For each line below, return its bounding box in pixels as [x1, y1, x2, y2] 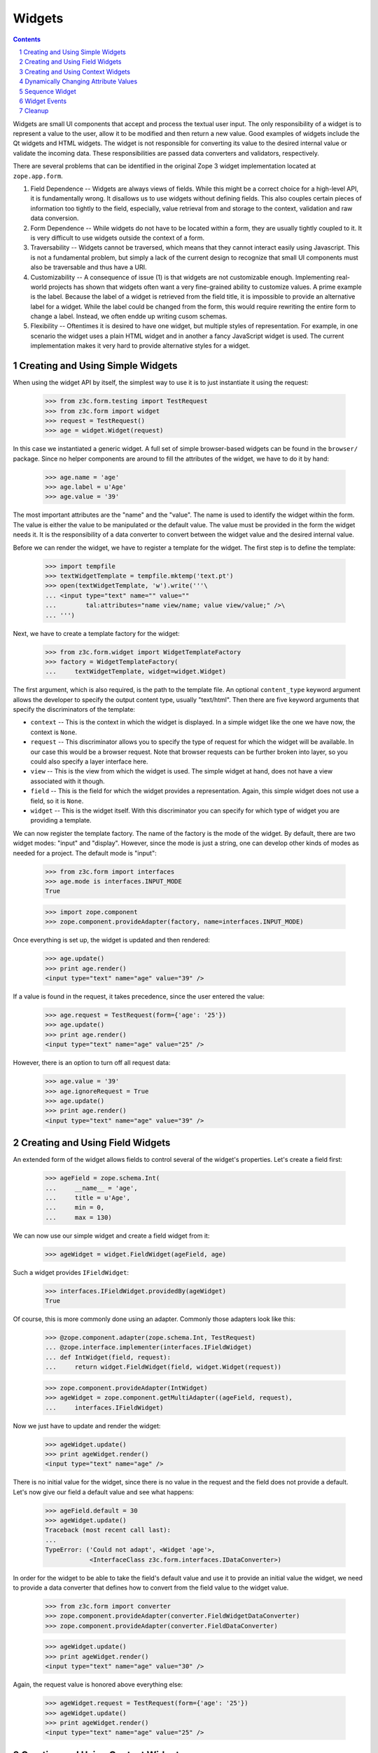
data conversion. [30, 214, 79, 222]
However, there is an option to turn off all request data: [13, 1059, 171, 1067]
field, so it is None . [30, 797, 84, 805]
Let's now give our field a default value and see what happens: [13, 1487, 194, 1496]
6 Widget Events [19, 97, 66, 105]
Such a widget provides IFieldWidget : [13, 1268, 129, 1276]
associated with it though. [30, 777, 105, 785]
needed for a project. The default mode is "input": [13, 848, 157, 857]
